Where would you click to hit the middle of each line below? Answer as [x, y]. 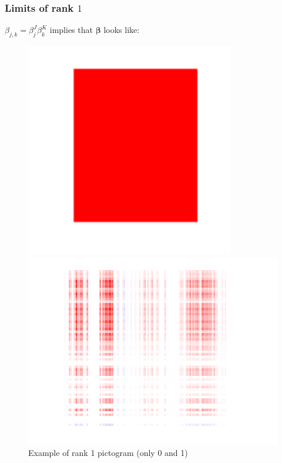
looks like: [122, 30]
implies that [71, 30]
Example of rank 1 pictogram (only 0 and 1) [108, 453]
